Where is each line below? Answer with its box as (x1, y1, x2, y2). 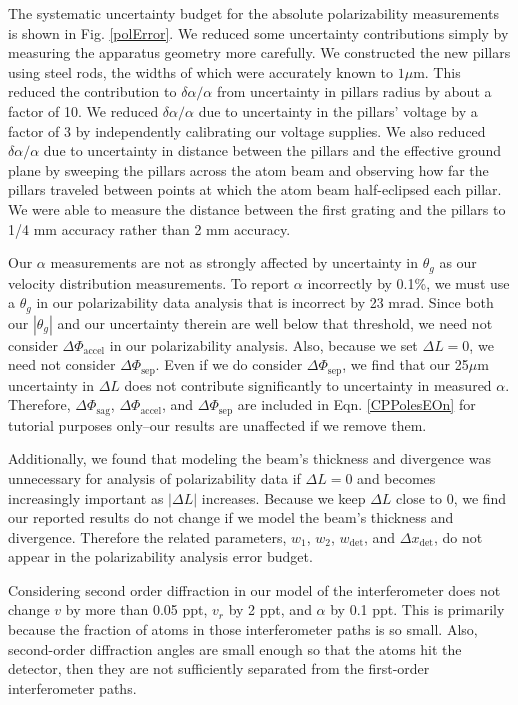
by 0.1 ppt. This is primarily (330, 599, 505, 620)
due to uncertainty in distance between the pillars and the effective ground (43, 140, 502, 161)
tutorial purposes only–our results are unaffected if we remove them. (8, 414, 427, 435)
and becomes (357, 467, 436, 488)
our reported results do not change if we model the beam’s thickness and (8, 507, 454, 528)
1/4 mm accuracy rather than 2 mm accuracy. (8, 218, 291, 239)
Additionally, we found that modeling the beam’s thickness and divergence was (8, 448, 491, 469)
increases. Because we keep (201, 487, 366, 508)
